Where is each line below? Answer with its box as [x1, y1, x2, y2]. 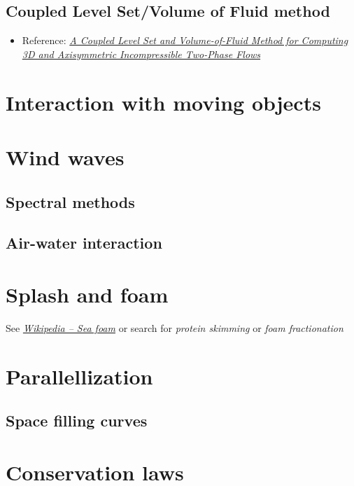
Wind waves [6, 142, 125, 171]
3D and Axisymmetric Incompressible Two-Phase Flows [22, 46, 261, 61]
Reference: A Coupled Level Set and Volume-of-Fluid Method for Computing [22, 33, 348, 48]
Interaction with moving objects [6, 88, 321, 116]
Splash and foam [6, 279, 169, 308]
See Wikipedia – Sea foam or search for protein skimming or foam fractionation [6, 320, 344, 335]
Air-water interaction [6, 232, 162, 254]
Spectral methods [6, 190, 135, 212]
